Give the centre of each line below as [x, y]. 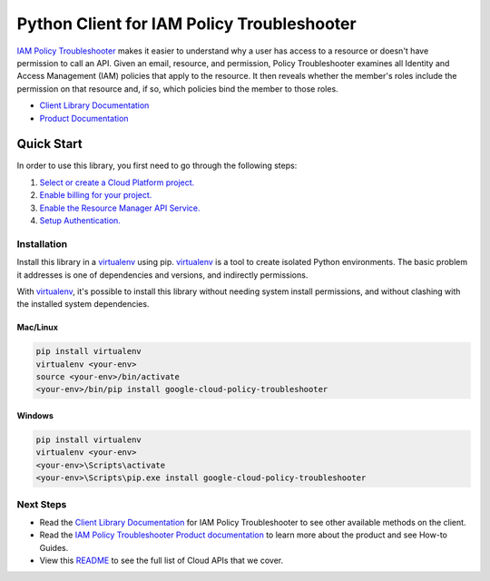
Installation [42, 243]
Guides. [54, 547]
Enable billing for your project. [96, 195]
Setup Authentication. [80, 220]
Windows [35, 416]
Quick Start [49, 144]
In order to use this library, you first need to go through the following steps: [157, 166]
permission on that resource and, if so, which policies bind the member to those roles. [178, 89]
